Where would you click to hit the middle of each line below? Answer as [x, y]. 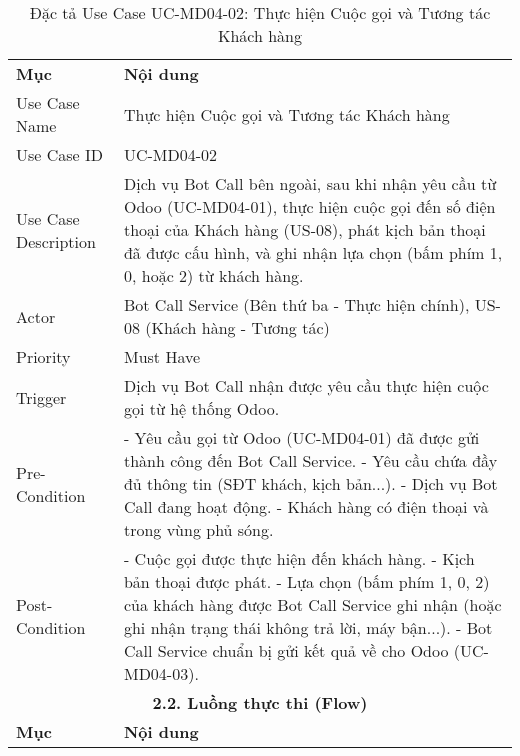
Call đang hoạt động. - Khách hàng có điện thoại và [306, 506]
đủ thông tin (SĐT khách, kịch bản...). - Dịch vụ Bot [310, 483]
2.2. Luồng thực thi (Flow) [260, 702]
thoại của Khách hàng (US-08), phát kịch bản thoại [304, 229]
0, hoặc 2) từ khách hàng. [213, 275]
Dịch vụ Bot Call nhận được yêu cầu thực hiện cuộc [306, 385]
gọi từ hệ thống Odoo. [201, 408]
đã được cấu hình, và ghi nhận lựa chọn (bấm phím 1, [313, 252]
